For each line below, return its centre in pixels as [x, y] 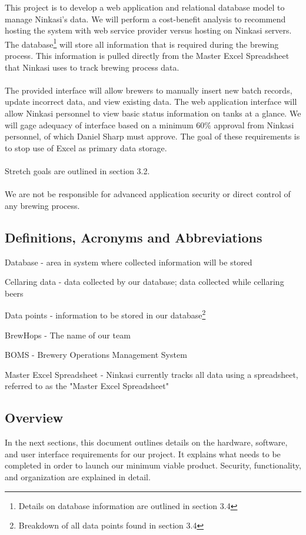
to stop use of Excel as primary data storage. [86, 147]
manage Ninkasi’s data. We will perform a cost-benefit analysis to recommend [145, 19]
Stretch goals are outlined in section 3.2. [77, 170]
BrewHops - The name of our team [68, 335]
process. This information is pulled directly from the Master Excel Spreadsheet [147, 56]
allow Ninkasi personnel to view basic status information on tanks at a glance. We [153, 113]
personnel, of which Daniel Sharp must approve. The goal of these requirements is [152, 136]
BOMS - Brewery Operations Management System [96, 355]
